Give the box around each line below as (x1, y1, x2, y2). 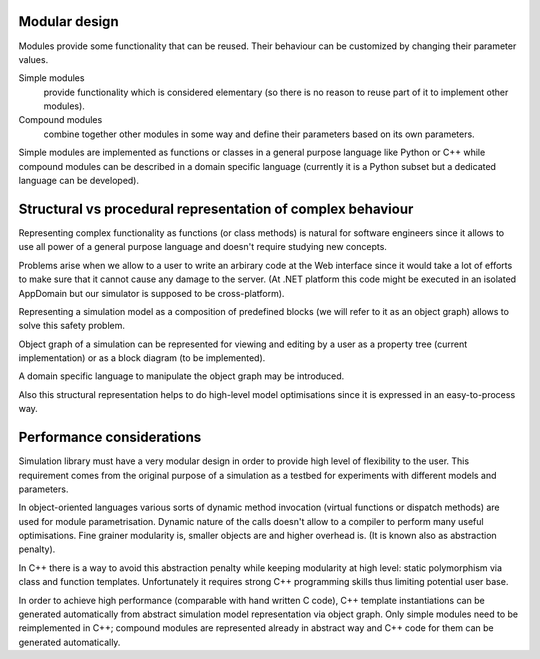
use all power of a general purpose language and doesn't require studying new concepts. (18, 241, 387, 253)
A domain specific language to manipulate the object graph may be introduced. (18, 370, 345, 382)
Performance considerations (18, 429, 202, 446)
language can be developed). (18, 175, 140, 187)
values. (18, 53, 49, 65)
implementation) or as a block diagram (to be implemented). (18, 352, 266, 364)
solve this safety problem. (18, 320, 125, 332)
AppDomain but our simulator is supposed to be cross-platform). (18, 287, 285, 299)
